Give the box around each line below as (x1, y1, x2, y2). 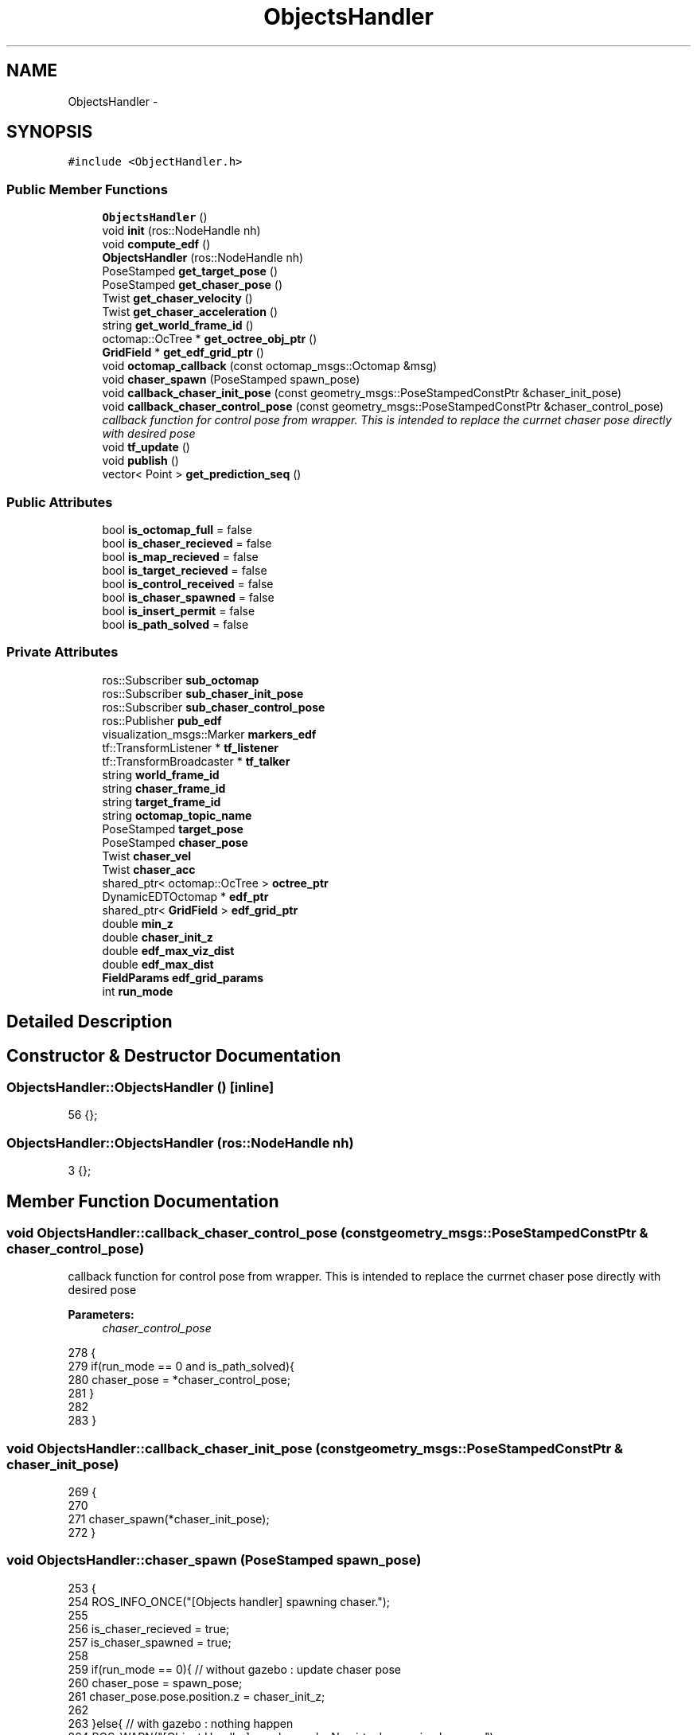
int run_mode (102, 984, 173, 998)
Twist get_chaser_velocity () (102, 291, 253, 306)
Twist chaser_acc (102, 862, 196, 876)
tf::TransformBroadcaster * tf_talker (102, 754, 290, 768)
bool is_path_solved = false (102, 617, 249, 631)
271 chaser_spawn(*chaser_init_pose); (68, 1512, 270, 1526)
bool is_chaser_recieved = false (102, 536, 272, 550)
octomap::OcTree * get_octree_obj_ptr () (102, 332, 317, 346)
